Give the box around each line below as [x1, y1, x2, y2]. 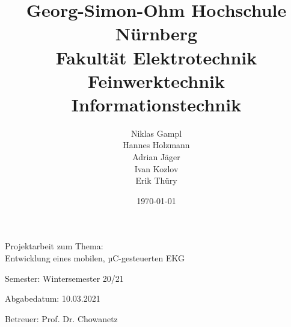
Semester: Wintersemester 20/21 [5, 272, 124, 284]
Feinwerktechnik [87, 68, 225, 93]
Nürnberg [115, 21, 198, 46]
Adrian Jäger [132, 151, 180, 163]
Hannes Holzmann [123, 139, 190, 151]
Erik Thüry [135, 174, 177, 187]
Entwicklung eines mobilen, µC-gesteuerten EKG [5, 252, 185, 264]
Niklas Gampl [130, 126, 182, 139]
